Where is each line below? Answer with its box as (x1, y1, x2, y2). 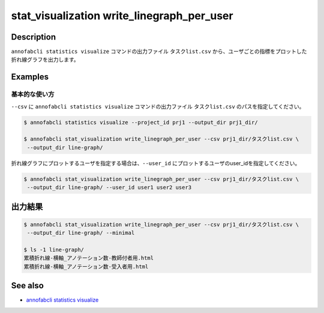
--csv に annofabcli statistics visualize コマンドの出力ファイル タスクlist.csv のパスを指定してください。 (11, 103, 305, 110)
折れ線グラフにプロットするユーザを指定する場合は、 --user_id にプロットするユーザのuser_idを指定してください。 (11, 159, 301, 166)
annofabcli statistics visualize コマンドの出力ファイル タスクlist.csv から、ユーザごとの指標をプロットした (11, 48, 307, 55)
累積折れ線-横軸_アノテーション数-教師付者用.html (23, 255, 154, 261)
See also (11, 281, 44, 291)
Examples (11, 72, 49, 82)
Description (11, 32, 56, 42)
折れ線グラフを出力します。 (11, 56, 79, 63)
